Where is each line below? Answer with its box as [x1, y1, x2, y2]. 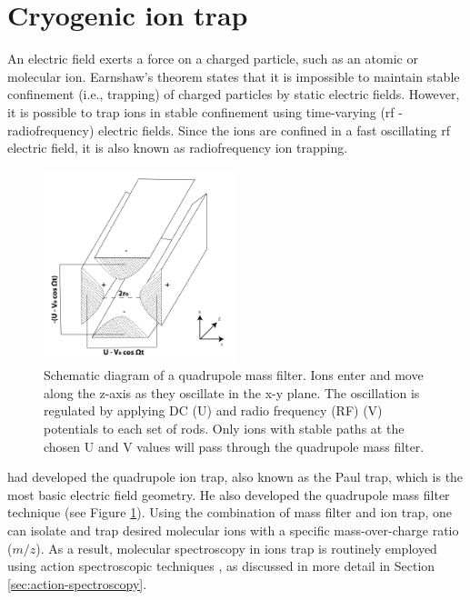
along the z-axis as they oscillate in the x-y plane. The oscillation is [44, 383, 420, 402]
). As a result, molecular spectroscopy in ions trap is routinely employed [35, 538, 437, 557]
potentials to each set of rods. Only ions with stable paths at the [44, 419, 405, 438]
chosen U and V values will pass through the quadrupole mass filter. [44, 436, 425, 455]
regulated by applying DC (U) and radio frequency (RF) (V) [44, 401, 383, 420]
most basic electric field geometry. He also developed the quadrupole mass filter [7, 485, 450, 504]
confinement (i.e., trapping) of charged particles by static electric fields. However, [7, 85, 460, 104]
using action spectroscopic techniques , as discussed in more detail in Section [7, 556, 435, 575]
